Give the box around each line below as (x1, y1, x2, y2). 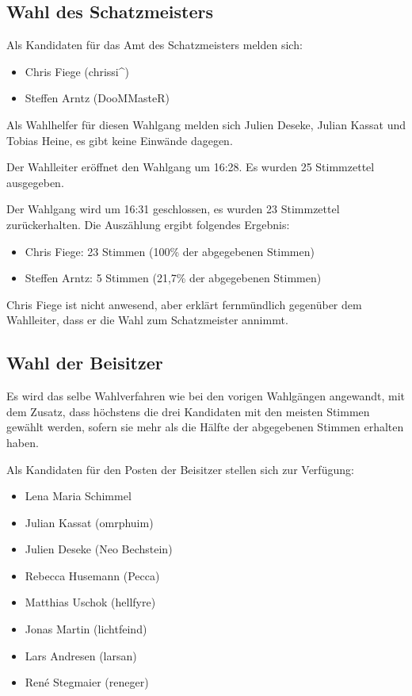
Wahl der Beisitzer (6, 350, 163, 375)
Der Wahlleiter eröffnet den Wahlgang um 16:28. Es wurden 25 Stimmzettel (6, 159, 375, 175)
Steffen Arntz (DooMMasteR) (25, 90, 170, 106)
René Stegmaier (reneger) (25, 674, 149, 690)
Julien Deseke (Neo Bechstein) (25, 541, 173, 557)
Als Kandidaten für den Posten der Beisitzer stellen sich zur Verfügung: (6, 461, 354, 477)
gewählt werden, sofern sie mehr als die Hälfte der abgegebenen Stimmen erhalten (6, 419, 404, 435)
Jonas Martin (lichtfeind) (25, 621, 147, 637)
